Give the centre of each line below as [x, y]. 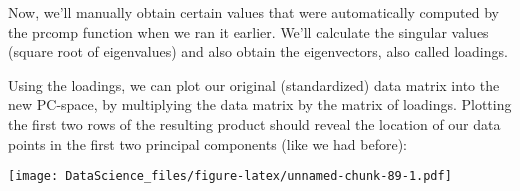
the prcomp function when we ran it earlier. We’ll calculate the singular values [248, 31]
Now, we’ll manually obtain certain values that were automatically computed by [253, 12]
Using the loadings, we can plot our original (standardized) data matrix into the [254, 84]
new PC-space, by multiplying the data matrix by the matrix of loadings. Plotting [260, 104]
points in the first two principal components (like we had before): [207, 143]
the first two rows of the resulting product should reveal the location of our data [254, 123]
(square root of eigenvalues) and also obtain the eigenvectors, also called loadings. [258, 51]
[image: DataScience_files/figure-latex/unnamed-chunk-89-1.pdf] [230, 176]
